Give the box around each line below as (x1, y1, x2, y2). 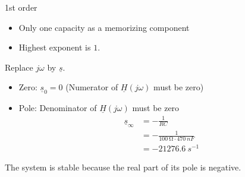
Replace (5, 61, 33, 73)
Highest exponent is (18, 41, 91, 53)
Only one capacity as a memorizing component (18, 21, 190, 33)
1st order (5, 1, 37, 13)
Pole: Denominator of (18, 102, 97, 114)
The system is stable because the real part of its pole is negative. (5, 161, 241, 173)
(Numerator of (65, 81, 118, 93)
